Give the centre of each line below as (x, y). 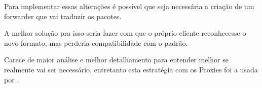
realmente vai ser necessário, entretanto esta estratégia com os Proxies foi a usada (131, 69)
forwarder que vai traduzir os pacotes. (63, 16)
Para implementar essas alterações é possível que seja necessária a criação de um (129, 6)
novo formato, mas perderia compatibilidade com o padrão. (96, 42)
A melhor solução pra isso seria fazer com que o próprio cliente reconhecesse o (125, 33)
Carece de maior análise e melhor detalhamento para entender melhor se (116, 60)
